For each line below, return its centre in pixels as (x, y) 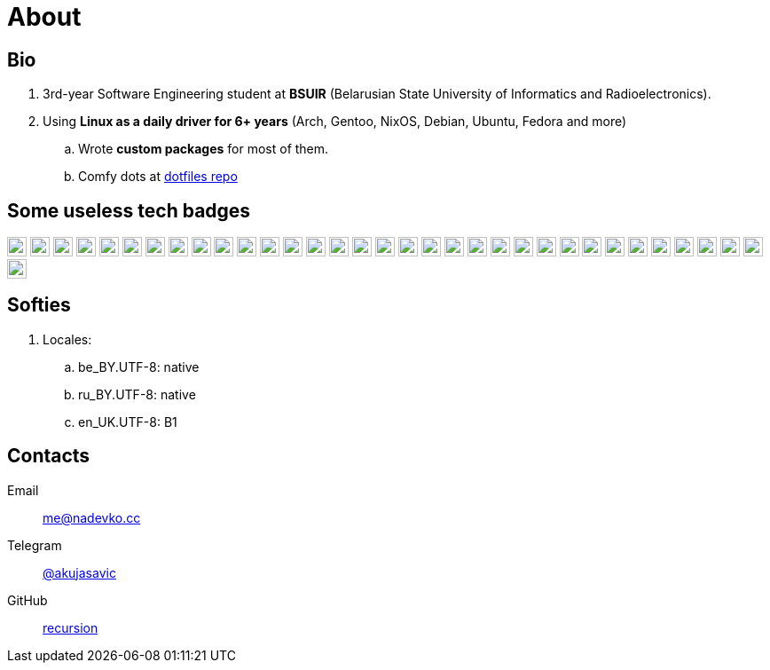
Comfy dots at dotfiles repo (158, 177)
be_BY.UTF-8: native (139, 367)
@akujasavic (79, 572)
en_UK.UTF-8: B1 (128, 422)
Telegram (35, 545)
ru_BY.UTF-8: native (137, 394)
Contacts (49, 456)
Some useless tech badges (129, 210)
